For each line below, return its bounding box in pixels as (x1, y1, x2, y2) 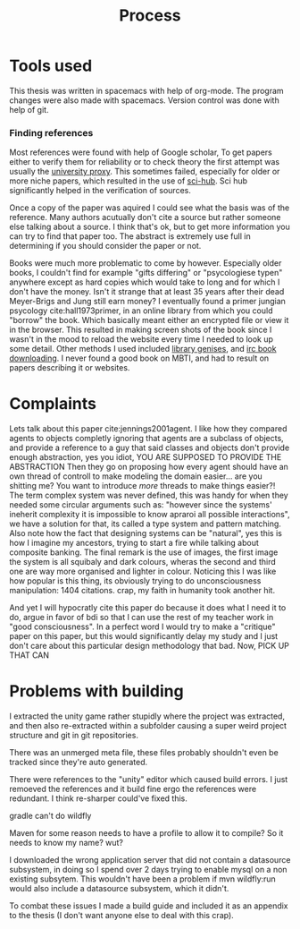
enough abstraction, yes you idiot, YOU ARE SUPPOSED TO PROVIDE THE (9, 452, 282, 463)
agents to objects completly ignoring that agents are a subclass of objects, (9, 433, 284, 444)
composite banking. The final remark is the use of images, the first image (9, 547, 279, 558)
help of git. (9, 104, 49, 115)
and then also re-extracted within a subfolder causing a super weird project (9, 720, 287, 731)
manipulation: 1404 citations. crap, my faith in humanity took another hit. (9, 585, 275, 596)
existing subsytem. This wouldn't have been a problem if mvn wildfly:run (9, 874, 277, 884)
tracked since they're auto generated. (9, 757, 148, 768)
